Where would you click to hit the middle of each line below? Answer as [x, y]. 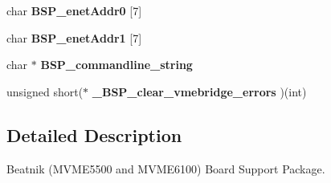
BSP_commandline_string [116, 65]
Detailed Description [94, 134]
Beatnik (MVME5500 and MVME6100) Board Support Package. [166, 168]
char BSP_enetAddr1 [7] [74, 37]
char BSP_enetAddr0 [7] [74, 10]
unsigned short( [45, 91]
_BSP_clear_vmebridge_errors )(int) [199, 91]
